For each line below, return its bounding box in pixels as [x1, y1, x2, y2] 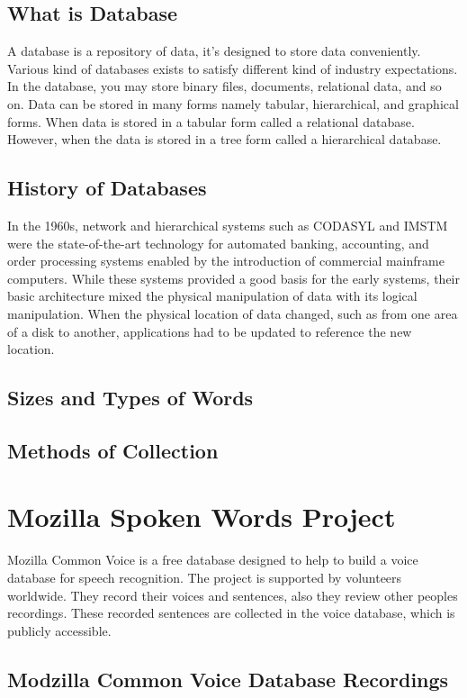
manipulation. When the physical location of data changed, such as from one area [7, 304, 458, 322]
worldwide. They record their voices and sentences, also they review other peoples [7, 585, 458, 604]
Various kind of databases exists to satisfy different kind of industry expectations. [7, 59, 458, 77]
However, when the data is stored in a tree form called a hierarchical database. [7, 130, 442, 149]
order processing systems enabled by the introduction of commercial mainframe [7, 251, 445, 270]
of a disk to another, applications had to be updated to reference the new [7, 322, 412, 340]
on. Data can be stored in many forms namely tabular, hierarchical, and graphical [7, 94, 459, 113]
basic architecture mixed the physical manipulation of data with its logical [7, 286, 418, 305]
